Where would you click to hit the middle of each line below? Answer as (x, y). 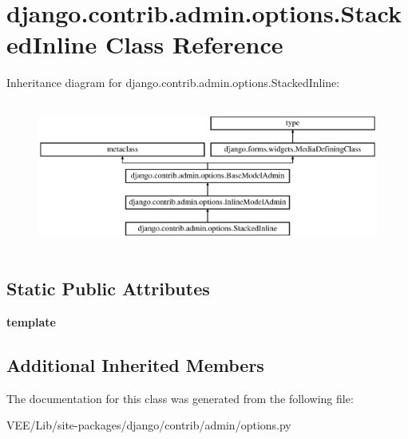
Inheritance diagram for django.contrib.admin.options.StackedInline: (173, 83)
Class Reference (194, 44)
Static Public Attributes (108, 288)
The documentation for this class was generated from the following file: (180, 398)
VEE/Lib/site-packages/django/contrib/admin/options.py (149, 425)
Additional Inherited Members (135, 364)
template (31, 321)
